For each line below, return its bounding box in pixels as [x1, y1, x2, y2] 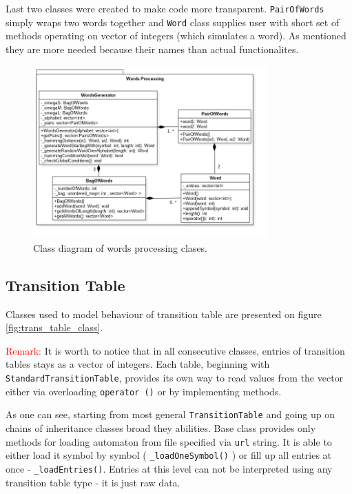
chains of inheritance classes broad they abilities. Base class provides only [6, 421, 316, 435]
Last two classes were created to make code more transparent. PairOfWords [6, 1, 324, 15]
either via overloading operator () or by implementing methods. [6, 384, 282, 398]
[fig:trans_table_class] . [6, 320, 103, 335]
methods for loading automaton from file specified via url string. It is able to [6, 434, 332, 448]
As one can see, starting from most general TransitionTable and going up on [6, 407, 335, 422]
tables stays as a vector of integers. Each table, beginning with [6, 357, 270, 371]
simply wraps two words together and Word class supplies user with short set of [6, 14, 340, 29]
